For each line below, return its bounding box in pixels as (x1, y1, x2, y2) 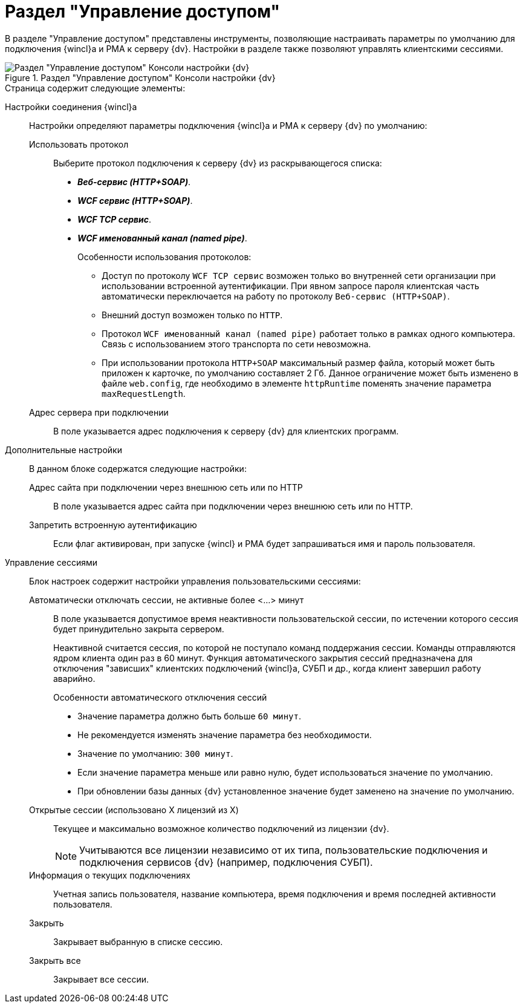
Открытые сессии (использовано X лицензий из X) (29, 804, 239, 815)
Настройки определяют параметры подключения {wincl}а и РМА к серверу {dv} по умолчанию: (29, 120, 427, 131)
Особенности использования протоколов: (77, 251, 252, 262)
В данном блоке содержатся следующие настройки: (29, 463, 247, 474)
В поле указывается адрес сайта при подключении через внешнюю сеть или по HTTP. (53, 500, 413, 511)
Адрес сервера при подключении (29, 407, 169, 417)
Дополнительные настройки (5, 444, 122, 455)
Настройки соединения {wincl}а (5, 101, 137, 112)
